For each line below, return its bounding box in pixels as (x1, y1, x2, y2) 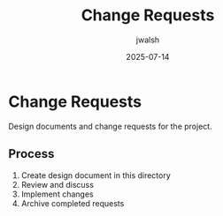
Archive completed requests (20, 197, 125, 208)
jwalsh (135, 34, 160, 45)
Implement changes (20, 189, 94, 199)
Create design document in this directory (20, 169, 172, 181)
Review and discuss (20, 179, 95, 190)
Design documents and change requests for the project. (8, 121, 213, 131)
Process (8, 146, 55, 161)
